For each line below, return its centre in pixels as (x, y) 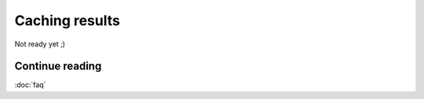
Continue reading (58, 66)
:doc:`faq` (30, 85)
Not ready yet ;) (40, 44)
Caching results (68, 20)
